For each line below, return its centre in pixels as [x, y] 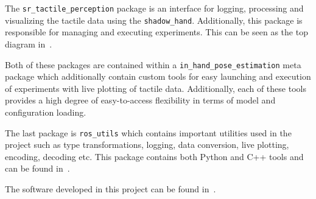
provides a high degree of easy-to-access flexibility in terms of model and [140, 100]
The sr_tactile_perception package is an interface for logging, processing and [154, 8]
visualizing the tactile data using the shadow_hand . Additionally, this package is [154, 20]
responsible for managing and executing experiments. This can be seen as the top [156, 32]
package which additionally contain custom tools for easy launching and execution [158, 76]
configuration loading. [46, 112]
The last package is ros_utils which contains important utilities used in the [148, 132]
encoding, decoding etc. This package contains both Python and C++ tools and [154, 156]
